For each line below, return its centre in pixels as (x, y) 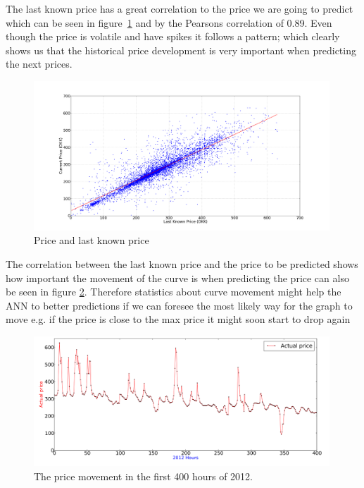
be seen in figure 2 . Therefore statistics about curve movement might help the (174, 292)
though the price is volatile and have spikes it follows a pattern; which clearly (173, 36)
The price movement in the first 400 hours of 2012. (143, 476)
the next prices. (39, 64)
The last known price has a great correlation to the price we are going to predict (180, 8)
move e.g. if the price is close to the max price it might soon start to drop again (178, 319)
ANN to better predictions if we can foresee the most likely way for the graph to (179, 305)
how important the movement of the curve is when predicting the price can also (177, 277)
